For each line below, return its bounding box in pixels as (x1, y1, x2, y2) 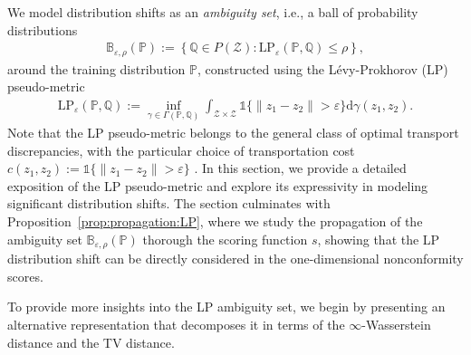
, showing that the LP (317, 229, 440, 248)
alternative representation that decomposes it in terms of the (7, 314, 345, 333)
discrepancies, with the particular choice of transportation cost (7, 140, 355, 159)
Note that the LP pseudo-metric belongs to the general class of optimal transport (7, 123, 459, 142)
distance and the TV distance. (7, 332, 175, 351)
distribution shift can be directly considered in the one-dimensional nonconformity (7, 249, 464, 268)
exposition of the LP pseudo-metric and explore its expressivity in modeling (7, 176, 428, 195)
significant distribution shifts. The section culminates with (7, 194, 331, 213)
